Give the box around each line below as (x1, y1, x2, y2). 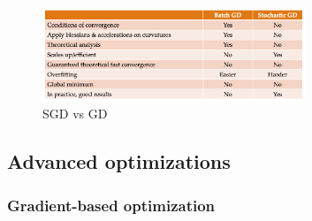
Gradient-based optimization (7, 194, 216, 216)
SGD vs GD (42, 104, 108, 123)
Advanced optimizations (7, 148, 231, 175)
